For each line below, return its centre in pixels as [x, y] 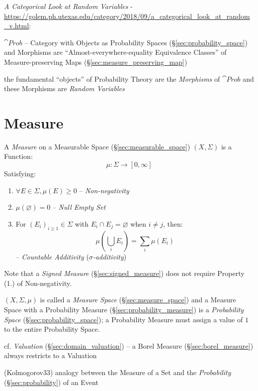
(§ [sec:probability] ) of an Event [51, 382]
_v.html [17, 26]
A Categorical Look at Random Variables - [68, 6]
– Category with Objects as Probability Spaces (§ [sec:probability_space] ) [136, 42]
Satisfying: [20, 174]
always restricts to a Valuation [50, 355]
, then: [173, 223]
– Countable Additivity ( [52, 256]
